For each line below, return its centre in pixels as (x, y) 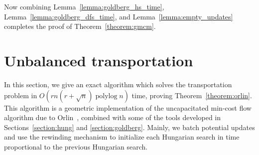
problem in (21, 95)
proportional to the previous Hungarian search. (76, 146)
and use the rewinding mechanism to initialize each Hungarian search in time (122, 137)
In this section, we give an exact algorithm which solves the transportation (118, 84)
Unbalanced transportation (99, 60)
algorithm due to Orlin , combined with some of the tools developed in (113, 117)
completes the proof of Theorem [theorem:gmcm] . (80, 26)
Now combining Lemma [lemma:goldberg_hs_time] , (84, 6)
